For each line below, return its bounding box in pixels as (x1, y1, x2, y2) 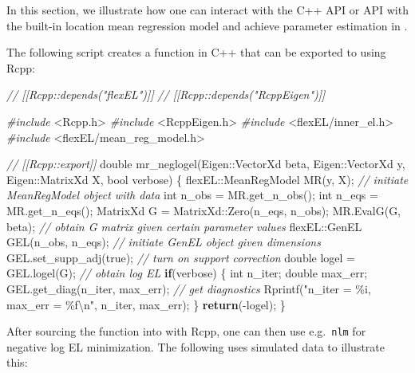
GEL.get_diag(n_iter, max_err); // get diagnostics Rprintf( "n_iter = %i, (6, 280, 371, 296)
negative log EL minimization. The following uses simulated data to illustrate (6, 338, 385, 355)
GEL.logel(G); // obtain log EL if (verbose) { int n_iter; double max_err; (6, 265, 368, 281)
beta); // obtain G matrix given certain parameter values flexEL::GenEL (6, 218, 362, 234)
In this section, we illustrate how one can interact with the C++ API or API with (6, 2, 409, 18)
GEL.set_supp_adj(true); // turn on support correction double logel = (6, 249, 356, 265)
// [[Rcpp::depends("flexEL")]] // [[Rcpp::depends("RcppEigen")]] (6, 86, 326, 103)
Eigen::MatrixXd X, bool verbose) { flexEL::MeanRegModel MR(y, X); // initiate (6, 171, 409, 187)
